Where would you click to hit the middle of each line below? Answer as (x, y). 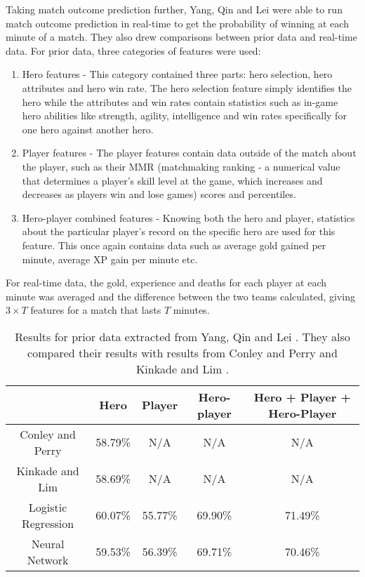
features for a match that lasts (96, 310)
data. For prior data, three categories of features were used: (133, 50)
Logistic (48, 507)
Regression (48, 523)
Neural (48, 543)
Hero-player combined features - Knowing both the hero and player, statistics (188, 217)
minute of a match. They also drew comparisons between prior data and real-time (181, 37)
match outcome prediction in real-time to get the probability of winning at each (177, 23)
